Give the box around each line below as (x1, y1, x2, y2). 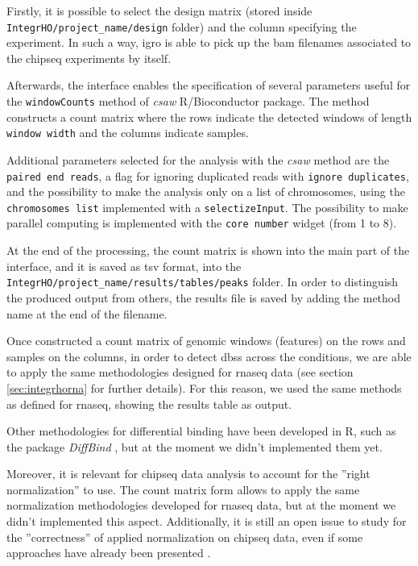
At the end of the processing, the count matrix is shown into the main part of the (6, 242, 410, 259)
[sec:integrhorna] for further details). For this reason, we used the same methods (6, 379, 402, 396)
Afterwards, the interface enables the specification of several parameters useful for (6, 77, 411, 94)
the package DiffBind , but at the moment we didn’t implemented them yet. (6, 438, 383, 455)
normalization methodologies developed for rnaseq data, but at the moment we (6, 497, 396, 514)
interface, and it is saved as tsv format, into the (6, 257, 242, 274)
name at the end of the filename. (6, 305, 168, 322)
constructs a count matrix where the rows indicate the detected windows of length (6, 108, 412, 125)
